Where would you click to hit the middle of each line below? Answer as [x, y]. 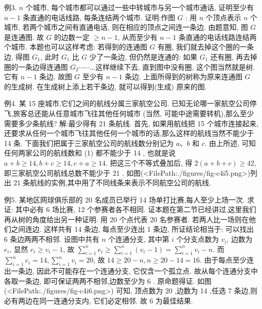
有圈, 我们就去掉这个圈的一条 [206, 47]
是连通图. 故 [24, 37]
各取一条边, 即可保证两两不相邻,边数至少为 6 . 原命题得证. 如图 [108, 280]
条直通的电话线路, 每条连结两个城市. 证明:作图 [99, 17]
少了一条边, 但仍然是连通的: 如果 [143, 56]
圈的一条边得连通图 [36, 66]
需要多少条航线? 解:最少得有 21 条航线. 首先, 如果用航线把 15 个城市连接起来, [131, 123]
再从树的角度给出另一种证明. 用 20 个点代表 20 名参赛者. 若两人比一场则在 [126, 219]
